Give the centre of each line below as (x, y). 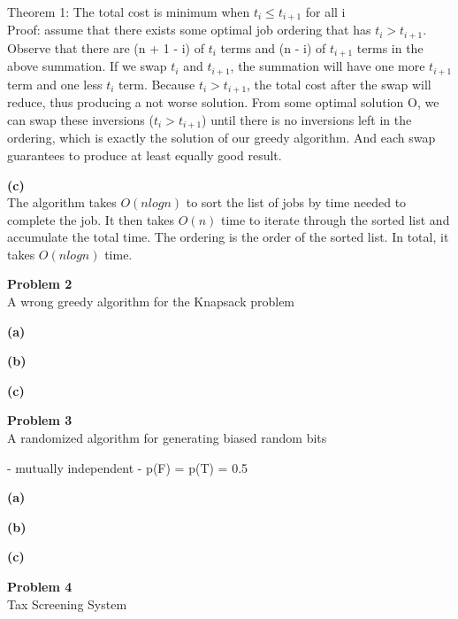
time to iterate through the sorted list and (335, 219)
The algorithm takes (62, 202)
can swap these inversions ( (80, 119)
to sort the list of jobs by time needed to (296, 202)
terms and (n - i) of (273, 47)
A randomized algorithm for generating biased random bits (167, 438)
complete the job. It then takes (91, 219)
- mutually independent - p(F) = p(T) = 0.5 (128, 467)
